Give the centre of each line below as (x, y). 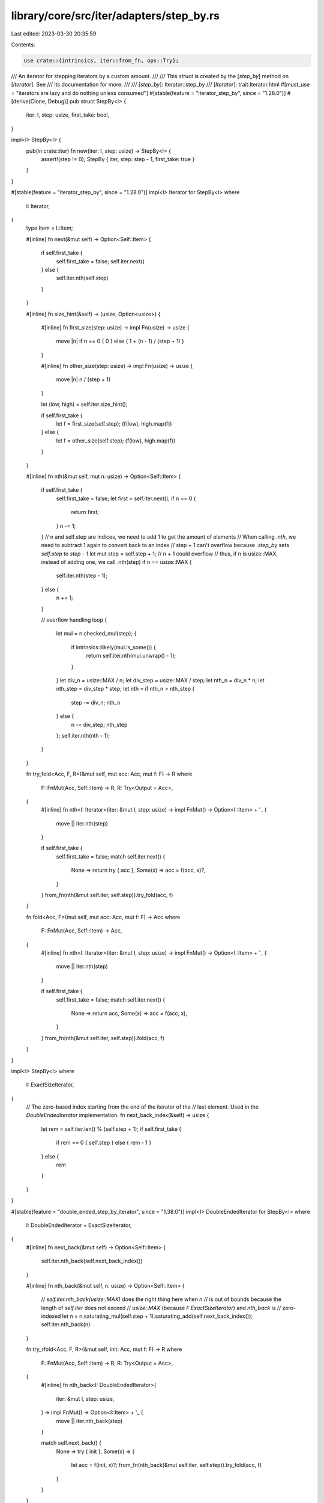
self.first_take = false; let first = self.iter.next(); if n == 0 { (126, 498)
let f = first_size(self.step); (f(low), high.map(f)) (114, 424)
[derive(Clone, (29, 102)
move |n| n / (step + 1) (83, 379)
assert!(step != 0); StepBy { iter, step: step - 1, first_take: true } (118, 159)
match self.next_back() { (71, 1443)
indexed (51, 1316)
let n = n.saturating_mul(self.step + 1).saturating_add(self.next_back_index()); (157, 1316)
